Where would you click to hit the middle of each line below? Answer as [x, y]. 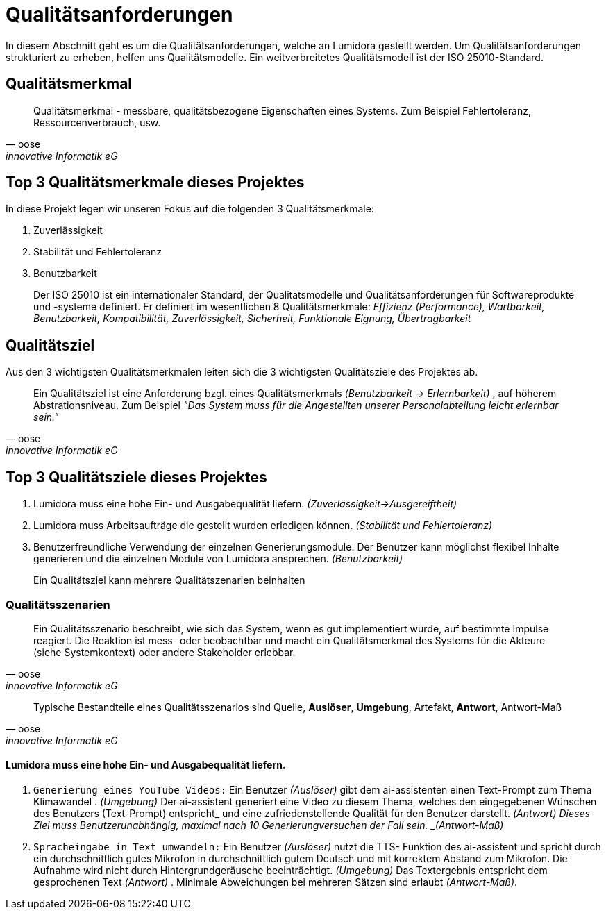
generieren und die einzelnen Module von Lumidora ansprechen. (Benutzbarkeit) [218, 559]
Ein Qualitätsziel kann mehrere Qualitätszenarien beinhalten [169, 580]
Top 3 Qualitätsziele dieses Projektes [136, 477]
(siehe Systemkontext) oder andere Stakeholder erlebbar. [165, 652]
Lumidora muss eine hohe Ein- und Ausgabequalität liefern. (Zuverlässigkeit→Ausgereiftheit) [245, 504]
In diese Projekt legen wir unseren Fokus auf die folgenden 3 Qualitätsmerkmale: [190, 209]
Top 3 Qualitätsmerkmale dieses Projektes [155, 183]
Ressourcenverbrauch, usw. [97, 122]
